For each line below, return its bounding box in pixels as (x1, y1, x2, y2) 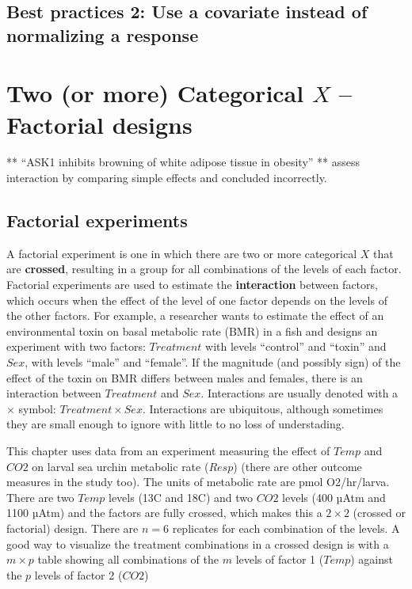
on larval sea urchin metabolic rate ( (32, 458, 209, 474)
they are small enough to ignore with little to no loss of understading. (6, 416, 345, 432)
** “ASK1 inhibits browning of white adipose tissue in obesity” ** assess (6, 154, 360, 170)
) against (350, 551, 393, 568)
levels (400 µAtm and (282, 488, 386, 505)
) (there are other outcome (233, 458, 362, 474)
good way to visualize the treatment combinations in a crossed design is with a (6, 535, 389, 552)
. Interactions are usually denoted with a (200, 385, 399, 401)
